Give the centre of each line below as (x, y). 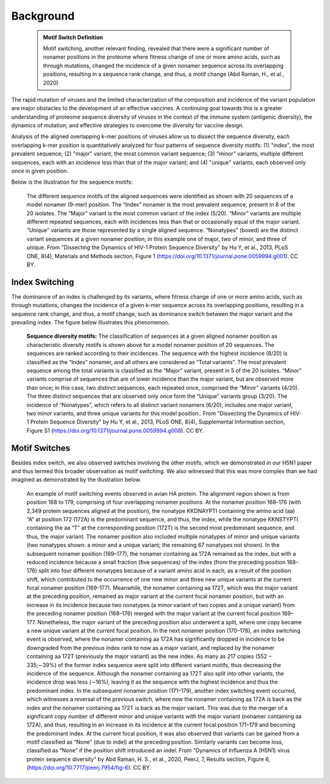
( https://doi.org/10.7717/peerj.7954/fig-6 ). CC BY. (89, 767)
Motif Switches (41, 448)
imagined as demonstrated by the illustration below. (76, 480)
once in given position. (40, 171)
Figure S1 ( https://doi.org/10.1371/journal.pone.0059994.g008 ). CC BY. (115, 430)
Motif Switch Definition (73, 37)
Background (43, 16)
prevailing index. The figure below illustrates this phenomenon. (90, 322)
